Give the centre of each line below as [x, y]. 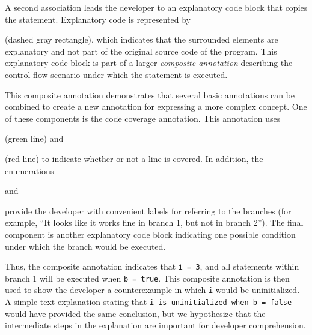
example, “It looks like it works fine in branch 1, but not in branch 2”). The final [154, 222]
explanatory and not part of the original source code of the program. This [141, 51]
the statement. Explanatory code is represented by [98, 19]
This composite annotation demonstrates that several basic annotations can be [150, 95]
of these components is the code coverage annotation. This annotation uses [143, 118]
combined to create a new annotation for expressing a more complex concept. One [156, 107]
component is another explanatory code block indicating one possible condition [150, 234]
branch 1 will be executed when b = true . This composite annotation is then [147, 278]
